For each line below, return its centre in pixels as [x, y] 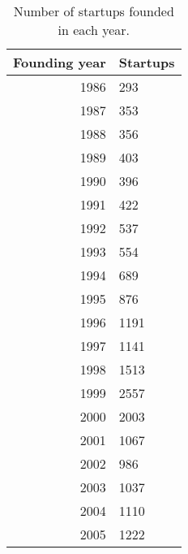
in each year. [94, 30]
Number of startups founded [94, 11]
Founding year [60, 62]
